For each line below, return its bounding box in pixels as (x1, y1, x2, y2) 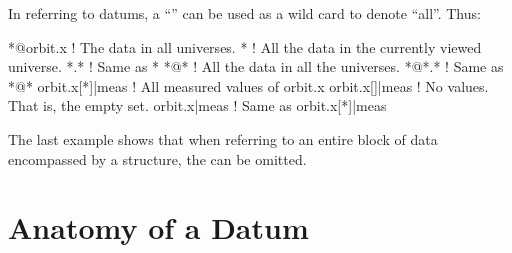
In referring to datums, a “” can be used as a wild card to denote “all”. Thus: (8, 3, 481, 23)
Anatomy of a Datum (8, 207, 309, 248)
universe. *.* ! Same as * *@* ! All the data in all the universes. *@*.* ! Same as (8, 56, 504, 77)
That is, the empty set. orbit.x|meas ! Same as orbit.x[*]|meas (8, 95, 387, 116)
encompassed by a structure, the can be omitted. (8, 148, 307, 169)
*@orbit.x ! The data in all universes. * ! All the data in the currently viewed (8, 36, 482, 57)
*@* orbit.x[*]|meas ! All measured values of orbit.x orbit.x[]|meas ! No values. (8, 75, 489, 96)
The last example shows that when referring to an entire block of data (8, 128, 438, 149)
